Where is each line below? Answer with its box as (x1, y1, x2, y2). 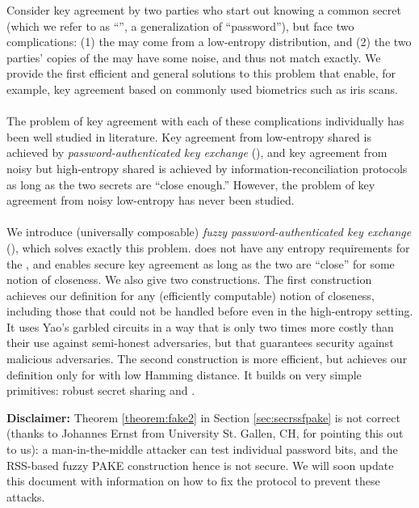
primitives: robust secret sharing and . (6, 382, 195, 399)
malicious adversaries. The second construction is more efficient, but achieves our (6, 350, 408, 367)
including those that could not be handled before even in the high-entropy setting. (6, 303, 413, 320)
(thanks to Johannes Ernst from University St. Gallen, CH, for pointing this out (6, 425, 404, 442)
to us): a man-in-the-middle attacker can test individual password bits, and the (6, 441, 398, 458)
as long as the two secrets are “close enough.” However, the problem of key (6, 176, 375, 193)
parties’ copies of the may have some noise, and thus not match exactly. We (6, 49, 381, 66)
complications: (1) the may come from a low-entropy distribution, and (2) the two (6, 33, 412, 50)
